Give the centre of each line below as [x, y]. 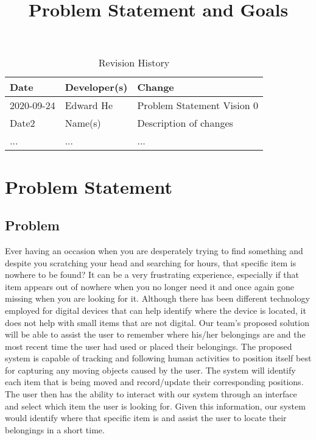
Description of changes [185, 123]
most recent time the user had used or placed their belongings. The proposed [149, 346]
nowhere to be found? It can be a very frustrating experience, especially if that [152, 275]
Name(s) [83, 123]
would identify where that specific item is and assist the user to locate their [146, 418]
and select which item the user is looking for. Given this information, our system [155, 406]
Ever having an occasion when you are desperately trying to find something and [154, 250]
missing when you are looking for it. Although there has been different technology [157, 298]
